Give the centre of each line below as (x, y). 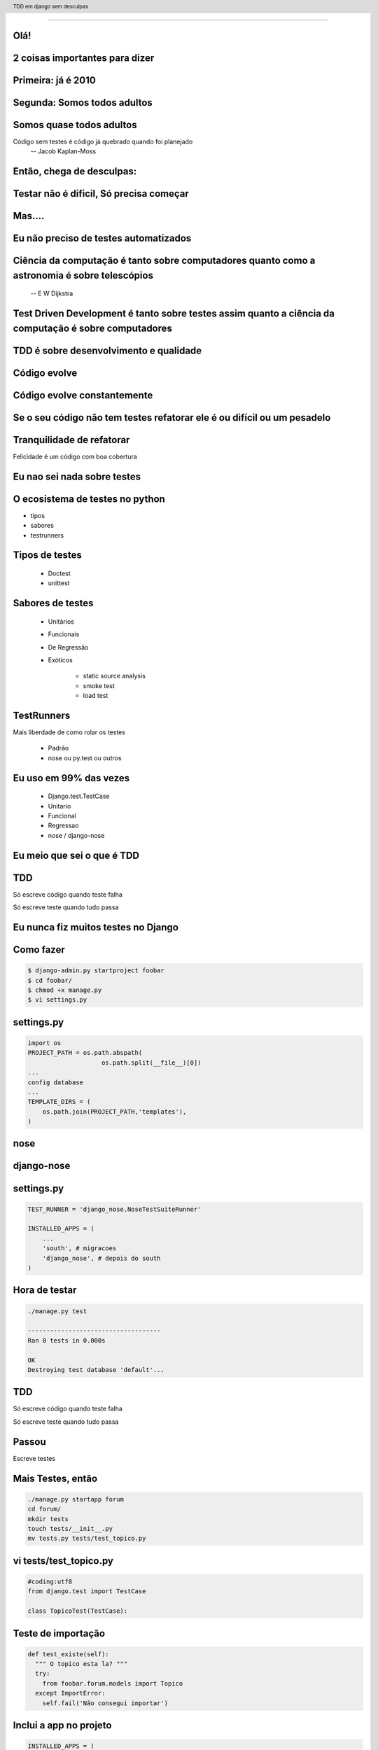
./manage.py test (57, 1311)
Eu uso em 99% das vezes (71, 778)
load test (96, 696)
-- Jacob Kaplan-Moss (63, 151)
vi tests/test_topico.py (63, 1561)
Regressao (63, 825)
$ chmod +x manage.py (65, 990)
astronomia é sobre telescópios (83, 275)
